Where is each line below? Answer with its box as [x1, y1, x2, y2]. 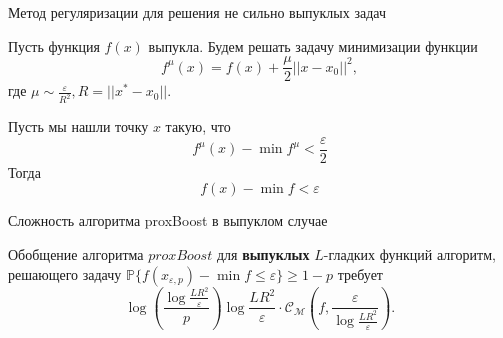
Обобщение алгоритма [8, 243, 144, 264]
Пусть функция [8, 35, 100, 56]
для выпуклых [216, 243, 310, 264]
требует [337, 263, 383, 284]
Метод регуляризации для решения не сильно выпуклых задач [8, 2, 386, 22]
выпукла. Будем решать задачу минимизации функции [148, 35, 478, 56]
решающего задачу [8, 263, 122, 284]
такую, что [165, 116, 231, 137]
